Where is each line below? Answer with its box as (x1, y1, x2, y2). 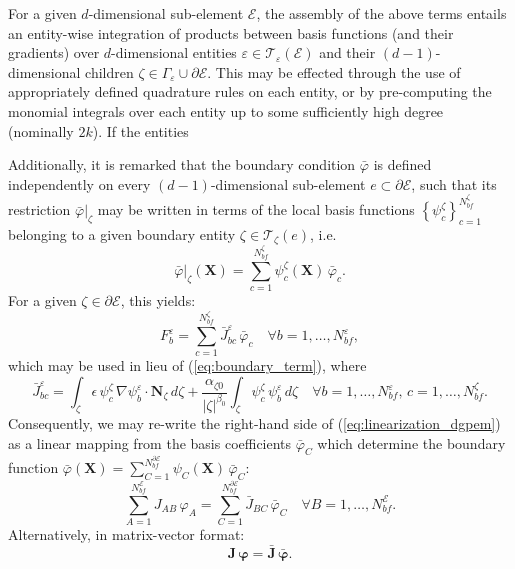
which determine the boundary (317, 432, 506, 453)
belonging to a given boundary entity (8, 224, 236, 244)
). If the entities (92, 120, 189, 141)
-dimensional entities (111, 42, 237, 63)
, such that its (411, 173, 497, 194)
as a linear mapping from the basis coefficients (8, 432, 292, 453)
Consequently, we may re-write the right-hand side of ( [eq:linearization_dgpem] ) (8, 412, 501, 433)
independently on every (8, 173, 151, 194)
